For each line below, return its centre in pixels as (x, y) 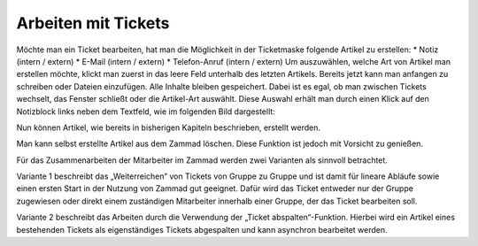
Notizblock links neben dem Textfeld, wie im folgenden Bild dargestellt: (146, 111)
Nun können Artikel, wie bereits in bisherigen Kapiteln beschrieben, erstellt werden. (169, 127)
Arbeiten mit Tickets (93, 23)
